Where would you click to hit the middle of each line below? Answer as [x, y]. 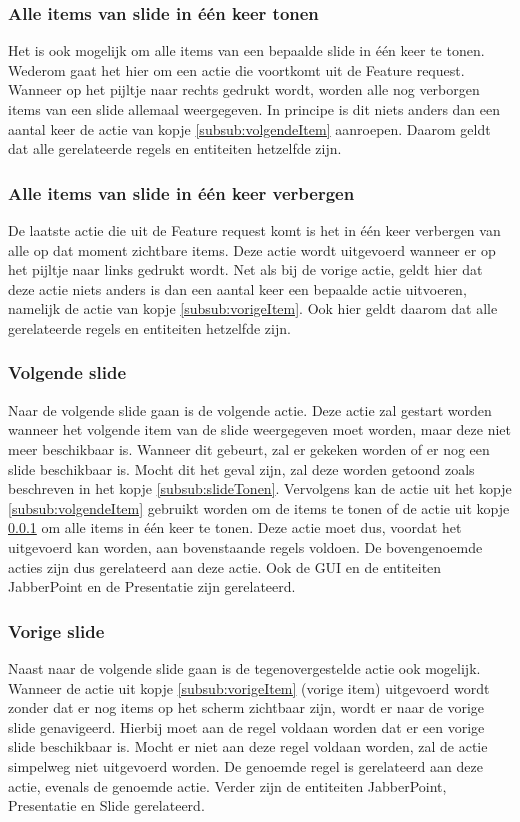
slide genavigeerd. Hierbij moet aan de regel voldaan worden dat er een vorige [246, 726]
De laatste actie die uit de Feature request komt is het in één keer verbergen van [254, 230]
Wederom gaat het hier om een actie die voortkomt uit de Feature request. [236, 69]
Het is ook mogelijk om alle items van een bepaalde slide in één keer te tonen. [246, 50]
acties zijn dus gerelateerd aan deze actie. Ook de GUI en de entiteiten [225, 566]
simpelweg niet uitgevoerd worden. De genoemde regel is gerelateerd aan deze [245, 765]
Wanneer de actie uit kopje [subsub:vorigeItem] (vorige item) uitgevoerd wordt [249, 687]
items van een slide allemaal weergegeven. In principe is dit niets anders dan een [254, 109]
